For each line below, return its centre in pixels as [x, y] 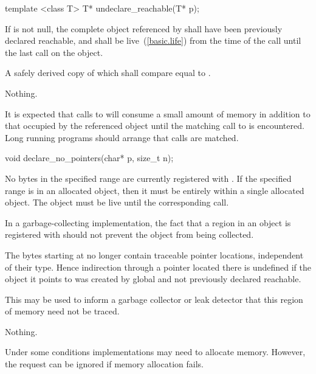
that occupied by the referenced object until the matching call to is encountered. [155, 126]
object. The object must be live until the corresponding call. [117, 202]
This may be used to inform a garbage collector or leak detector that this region [154, 299]
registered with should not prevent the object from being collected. [129, 234]
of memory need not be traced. [62, 311]
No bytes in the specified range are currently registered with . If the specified [148, 178]
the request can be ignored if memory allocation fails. [104, 364]
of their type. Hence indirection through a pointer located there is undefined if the [158, 267]
